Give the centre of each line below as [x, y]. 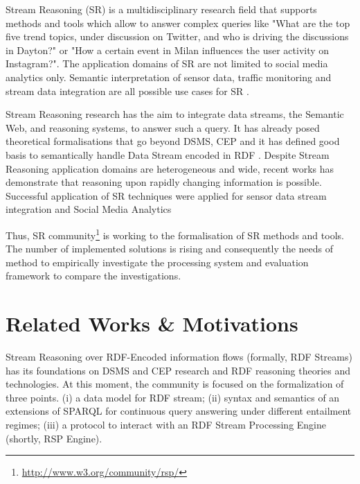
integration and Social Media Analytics [89, 209]
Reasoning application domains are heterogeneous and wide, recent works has [170, 168]
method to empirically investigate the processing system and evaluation [157, 262]
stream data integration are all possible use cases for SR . [127, 90]
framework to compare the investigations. [93, 276]
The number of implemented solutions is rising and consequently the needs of [170, 249]
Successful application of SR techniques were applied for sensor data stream [166, 195]
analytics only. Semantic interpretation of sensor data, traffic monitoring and [169, 77]
